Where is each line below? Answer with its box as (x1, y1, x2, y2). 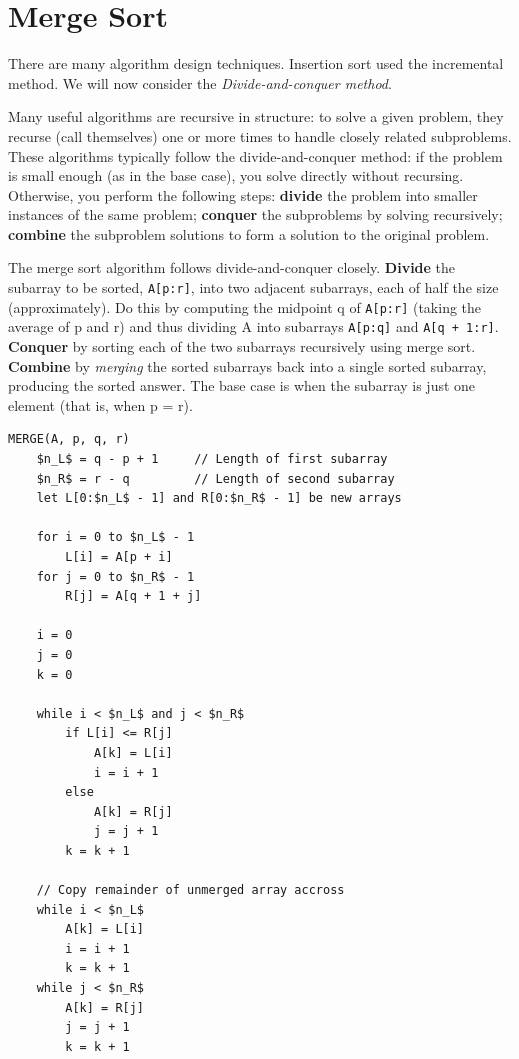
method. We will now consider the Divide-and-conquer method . (8, 72, 392, 93)
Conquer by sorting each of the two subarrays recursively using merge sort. (8, 336, 476, 357)
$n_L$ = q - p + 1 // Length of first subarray (36, 452, 388, 466)
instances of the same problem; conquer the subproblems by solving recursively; (8, 204, 503, 225)
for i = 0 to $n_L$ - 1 (36, 530, 195, 545)
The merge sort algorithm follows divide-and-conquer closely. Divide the (8, 257, 456, 278)
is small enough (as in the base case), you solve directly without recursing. (8, 165, 464, 186)
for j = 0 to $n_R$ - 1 (36, 569, 195, 584)
